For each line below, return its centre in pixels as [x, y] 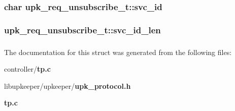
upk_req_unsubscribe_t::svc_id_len [82, 30]
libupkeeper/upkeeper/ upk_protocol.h [68, 86]
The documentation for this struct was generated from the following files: [118, 52]
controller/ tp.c [27, 69]
